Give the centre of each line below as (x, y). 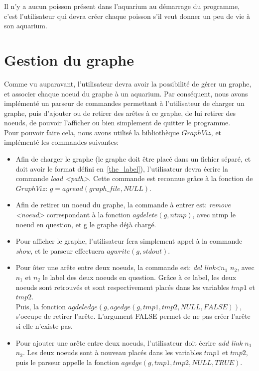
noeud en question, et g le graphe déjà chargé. (86, 224)
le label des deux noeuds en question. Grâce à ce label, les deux (139, 277)
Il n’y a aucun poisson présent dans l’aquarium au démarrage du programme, (122, 6)
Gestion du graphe (69, 59)
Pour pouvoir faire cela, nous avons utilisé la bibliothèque (92, 132)
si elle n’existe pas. (44, 325)
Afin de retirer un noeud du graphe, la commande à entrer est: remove (123, 205)
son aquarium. (26, 26)
